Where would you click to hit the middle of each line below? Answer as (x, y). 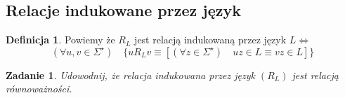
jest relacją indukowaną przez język (210, 40)
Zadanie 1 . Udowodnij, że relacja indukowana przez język (130, 75)
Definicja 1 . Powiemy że (60, 40)
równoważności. (39, 89)
